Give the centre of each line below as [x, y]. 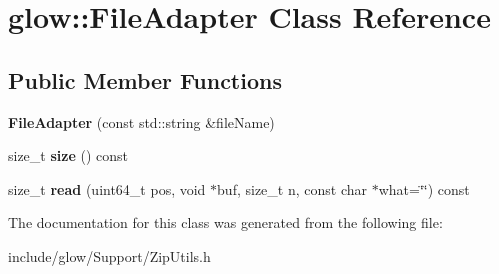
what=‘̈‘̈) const [424, 188]
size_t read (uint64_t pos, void [107, 188]
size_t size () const [68, 155]
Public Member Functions [145, 79]
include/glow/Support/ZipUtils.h [109, 255]
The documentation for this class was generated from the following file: [225, 222]
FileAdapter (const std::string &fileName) [141, 121]
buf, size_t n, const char [292, 188]
